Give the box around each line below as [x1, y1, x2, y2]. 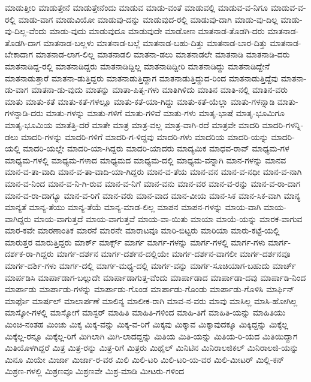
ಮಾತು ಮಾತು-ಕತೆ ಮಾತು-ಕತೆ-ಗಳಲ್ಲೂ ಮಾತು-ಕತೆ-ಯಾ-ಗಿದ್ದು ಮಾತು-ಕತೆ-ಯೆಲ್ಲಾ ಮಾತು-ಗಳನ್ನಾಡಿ [5, 95, 275, 107]
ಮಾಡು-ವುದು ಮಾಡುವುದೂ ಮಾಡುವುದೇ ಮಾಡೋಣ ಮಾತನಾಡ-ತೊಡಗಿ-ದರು [49, 25, 265, 37]
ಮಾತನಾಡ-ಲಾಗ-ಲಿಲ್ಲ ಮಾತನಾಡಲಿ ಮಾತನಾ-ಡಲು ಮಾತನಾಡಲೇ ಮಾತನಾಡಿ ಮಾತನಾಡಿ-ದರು [35, 48, 290, 60]
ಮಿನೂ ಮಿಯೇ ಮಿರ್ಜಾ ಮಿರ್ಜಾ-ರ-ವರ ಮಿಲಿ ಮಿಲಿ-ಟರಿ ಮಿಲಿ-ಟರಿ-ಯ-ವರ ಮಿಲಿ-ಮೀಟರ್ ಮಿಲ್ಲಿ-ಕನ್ [5, 353, 285, 365]
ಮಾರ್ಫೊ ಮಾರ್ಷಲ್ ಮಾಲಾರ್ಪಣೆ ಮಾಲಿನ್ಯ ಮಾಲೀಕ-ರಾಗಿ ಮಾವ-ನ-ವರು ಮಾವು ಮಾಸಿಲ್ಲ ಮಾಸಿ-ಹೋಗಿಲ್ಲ [5, 294, 298, 307]
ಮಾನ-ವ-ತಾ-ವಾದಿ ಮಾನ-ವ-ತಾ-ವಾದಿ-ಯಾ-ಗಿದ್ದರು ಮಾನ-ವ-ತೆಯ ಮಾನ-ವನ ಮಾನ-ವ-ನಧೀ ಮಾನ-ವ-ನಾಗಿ [5, 165, 302, 178]
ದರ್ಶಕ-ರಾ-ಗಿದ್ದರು [5, 247, 54, 260]
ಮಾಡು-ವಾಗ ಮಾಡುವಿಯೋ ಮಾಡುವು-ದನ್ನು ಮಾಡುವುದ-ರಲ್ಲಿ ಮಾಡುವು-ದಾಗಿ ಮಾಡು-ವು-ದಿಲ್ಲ [18, 13, 278, 25]
